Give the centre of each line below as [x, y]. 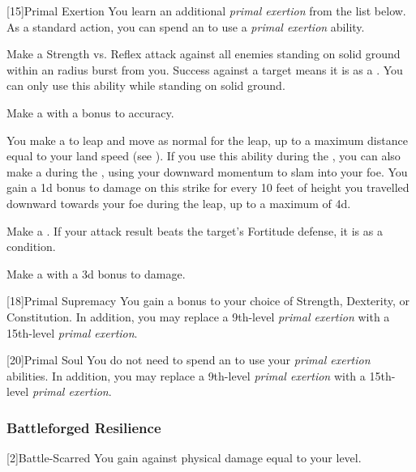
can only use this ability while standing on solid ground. [146, 85]
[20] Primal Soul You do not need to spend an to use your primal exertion [189, 360]
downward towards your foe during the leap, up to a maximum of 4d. [179, 203]
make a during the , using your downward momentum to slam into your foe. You [207, 171]
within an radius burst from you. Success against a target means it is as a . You [205, 69]
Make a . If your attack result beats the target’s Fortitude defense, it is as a [195, 230]
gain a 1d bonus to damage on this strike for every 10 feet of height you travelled [208, 187]
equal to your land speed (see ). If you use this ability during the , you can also [204, 156]
